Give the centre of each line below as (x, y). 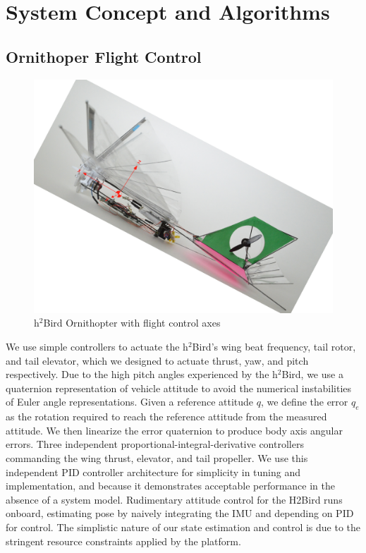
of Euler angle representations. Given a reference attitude (130, 402)
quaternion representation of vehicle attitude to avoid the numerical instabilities (179, 388)
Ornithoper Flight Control (104, 56)
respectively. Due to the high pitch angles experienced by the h (142, 374)
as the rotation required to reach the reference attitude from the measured (166, 417)
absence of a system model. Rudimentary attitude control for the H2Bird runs (174, 499)
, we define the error (304, 402)
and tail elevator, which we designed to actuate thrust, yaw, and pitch (157, 360)
